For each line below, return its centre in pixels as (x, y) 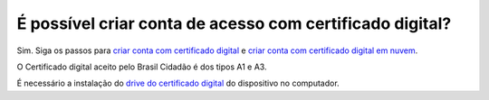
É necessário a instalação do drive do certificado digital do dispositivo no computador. (178, 83)
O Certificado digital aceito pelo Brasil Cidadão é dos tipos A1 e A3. (142, 67)
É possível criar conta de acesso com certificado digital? (234, 23)
